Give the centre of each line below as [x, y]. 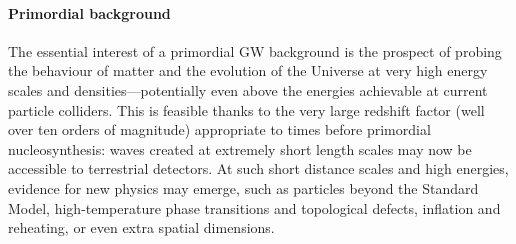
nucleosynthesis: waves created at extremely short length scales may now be [240, 148]
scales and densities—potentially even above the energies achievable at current [248, 89]
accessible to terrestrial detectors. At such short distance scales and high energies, [258, 168]
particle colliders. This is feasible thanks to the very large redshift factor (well [246, 109]
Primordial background [89, 12]
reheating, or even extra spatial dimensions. [141, 227]
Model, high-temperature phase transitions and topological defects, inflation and [254, 207]
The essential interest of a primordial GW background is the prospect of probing [255, 50]
